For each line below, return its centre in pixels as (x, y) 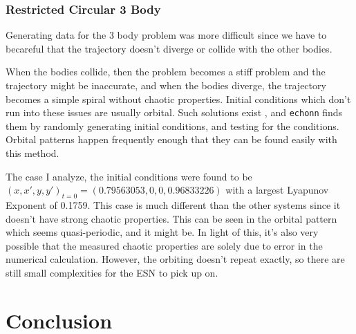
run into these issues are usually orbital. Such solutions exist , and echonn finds (174, 112)
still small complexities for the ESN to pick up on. (112, 272)
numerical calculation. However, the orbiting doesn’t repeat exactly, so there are (175, 259)
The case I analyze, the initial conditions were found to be (129, 176)
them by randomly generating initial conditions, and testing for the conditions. (172, 126)
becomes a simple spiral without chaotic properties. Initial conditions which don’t (178, 99)
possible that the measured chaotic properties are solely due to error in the (164, 245)
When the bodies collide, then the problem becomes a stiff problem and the (166, 72)
